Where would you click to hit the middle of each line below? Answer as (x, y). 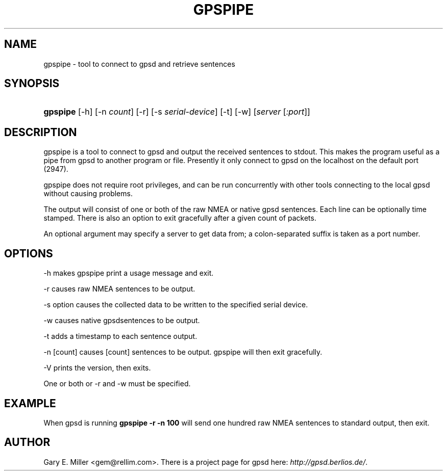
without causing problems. (88, 194)
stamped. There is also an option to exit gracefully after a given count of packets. (180, 218)
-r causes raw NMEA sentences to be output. (119, 289)
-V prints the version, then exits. (97, 368)
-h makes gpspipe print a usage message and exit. (129, 273)
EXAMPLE (30, 403)
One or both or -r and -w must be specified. (117, 384)
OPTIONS (29, 253)
